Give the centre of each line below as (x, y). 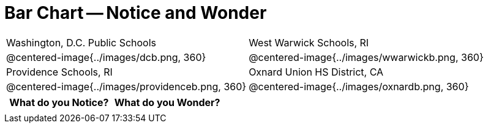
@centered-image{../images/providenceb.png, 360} (126, 86)
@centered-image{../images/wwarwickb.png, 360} (366, 57)
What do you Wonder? (167, 102)
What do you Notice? (59, 102)
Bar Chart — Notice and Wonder (136, 13)
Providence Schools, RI (59, 72)
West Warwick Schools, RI (309, 42)
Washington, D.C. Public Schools (81, 42)
